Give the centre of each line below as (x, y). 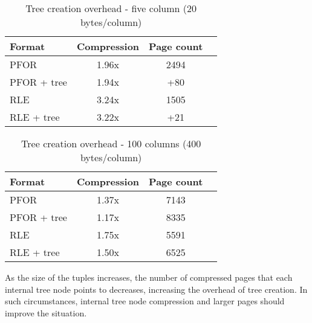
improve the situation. (46, 312)
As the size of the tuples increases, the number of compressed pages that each (149, 277)
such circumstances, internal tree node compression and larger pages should (145, 301)
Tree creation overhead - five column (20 (111, 8)
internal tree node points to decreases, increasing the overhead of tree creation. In (156, 289)
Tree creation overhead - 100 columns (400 (111, 143)
